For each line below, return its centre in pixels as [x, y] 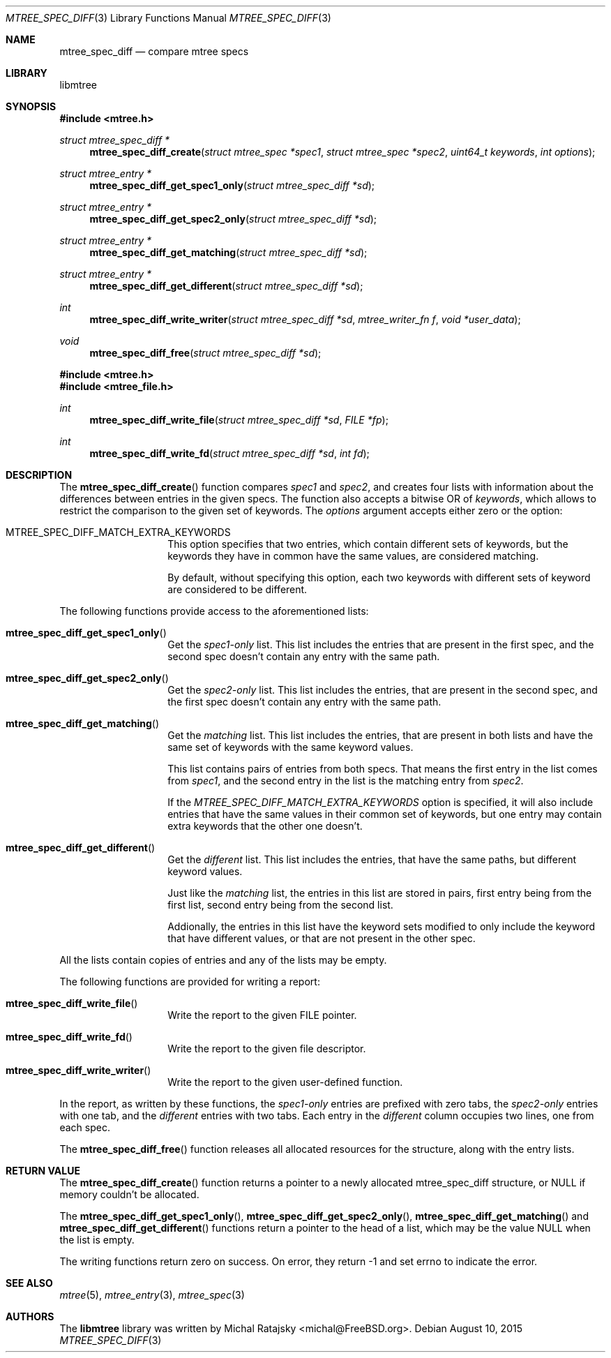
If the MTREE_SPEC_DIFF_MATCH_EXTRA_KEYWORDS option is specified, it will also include [380, 802]
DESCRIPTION [39, 475]
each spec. [85, 1127]
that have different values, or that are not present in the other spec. [322, 938]
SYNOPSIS [31, 106]
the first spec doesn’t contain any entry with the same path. [304, 702]
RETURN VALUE [43, 1171]
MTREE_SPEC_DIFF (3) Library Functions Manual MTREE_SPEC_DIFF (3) [168, 18]
